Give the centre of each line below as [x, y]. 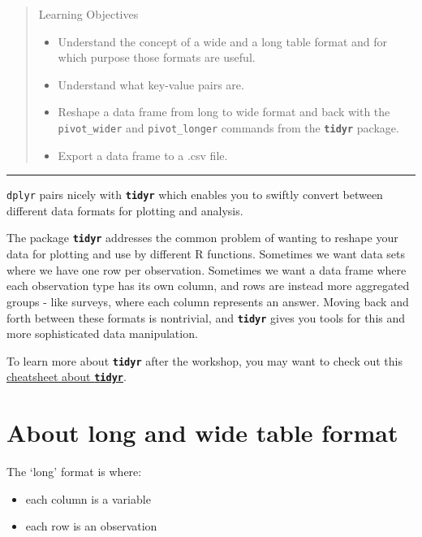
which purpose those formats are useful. [157, 57]
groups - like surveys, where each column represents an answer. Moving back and [208, 301]
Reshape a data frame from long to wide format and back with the [224, 112]
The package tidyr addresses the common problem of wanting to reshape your [202, 238]
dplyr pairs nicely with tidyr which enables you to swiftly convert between [195, 195]
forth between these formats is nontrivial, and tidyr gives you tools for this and [206, 317]
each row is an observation [91, 526]
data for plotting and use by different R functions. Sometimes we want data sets [206, 254]
